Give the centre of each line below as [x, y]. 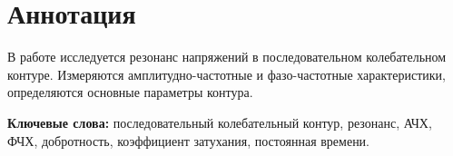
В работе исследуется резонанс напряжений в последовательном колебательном [227, 57]
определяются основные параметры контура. [130, 92]
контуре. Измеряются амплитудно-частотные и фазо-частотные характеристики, [226, 74]
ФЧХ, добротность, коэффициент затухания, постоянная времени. [189, 140]
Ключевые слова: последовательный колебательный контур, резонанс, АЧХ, [220, 122]
